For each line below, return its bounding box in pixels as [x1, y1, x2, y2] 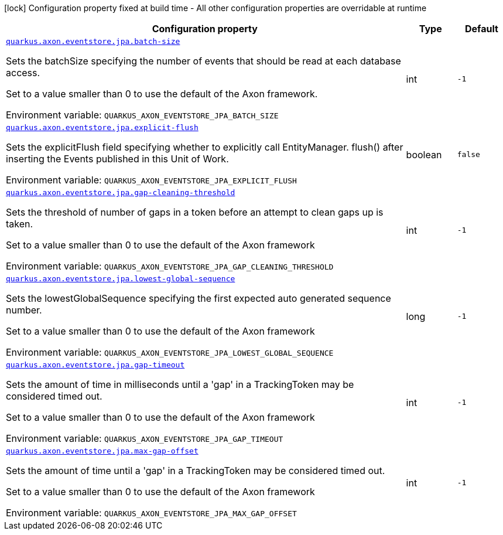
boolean [406, 148, 442, 161]
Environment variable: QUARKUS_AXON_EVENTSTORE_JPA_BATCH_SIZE [6, 109, 279, 121]
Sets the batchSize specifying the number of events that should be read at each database [6, 55, 401, 67]
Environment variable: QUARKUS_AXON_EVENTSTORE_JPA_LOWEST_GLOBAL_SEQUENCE [6, 346, 334, 358]
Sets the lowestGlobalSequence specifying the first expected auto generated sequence [6, 292, 391, 304]
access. [6, 67, 40, 79]
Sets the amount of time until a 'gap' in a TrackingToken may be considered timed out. [6, 465, 385, 476]
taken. [6, 218, 33, 230]
